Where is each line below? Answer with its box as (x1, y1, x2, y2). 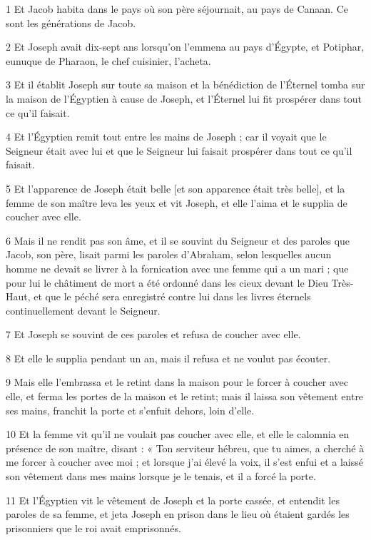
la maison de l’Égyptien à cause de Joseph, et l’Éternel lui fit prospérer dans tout (6, 91, 362, 106)
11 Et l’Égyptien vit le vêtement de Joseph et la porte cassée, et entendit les (6, 492, 340, 507)
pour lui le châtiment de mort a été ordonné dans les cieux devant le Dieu (6, 275, 328, 290)
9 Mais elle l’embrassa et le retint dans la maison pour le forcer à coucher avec (6, 375, 349, 389)
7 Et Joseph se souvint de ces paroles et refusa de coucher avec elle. (6, 327, 301, 342)
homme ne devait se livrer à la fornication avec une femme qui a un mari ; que (6, 260, 349, 275)
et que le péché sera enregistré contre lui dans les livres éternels (34, 289, 311, 304)
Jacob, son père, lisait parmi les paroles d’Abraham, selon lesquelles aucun (6, 247, 332, 262)
